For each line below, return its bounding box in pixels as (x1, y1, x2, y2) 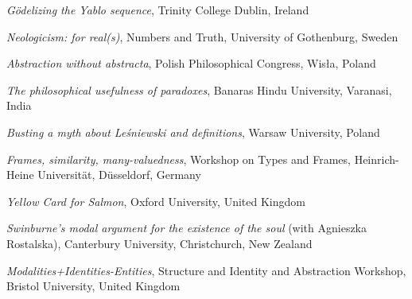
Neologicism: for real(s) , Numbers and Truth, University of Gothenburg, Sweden (6, 28, 398, 45)
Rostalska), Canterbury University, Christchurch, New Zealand (6, 235, 313, 251)
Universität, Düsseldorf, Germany (37, 166, 201, 183)
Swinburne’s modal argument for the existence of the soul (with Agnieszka (6, 219, 367, 236)
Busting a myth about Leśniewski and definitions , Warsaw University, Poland (6, 123, 380, 140)
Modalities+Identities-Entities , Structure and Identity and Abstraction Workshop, (6, 262, 406, 278)
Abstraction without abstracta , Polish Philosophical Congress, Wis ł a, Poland (6, 55, 376, 72)
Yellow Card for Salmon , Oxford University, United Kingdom (6, 192, 305, 209)
